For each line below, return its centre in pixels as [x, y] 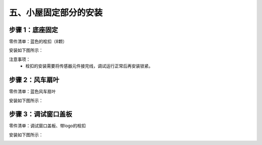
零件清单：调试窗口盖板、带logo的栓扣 [47, 126]
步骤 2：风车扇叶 [34, 80]
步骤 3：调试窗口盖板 [41, 114]
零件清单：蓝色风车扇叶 [32, 92]
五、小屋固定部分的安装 [56, 13]
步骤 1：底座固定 [33, 30]
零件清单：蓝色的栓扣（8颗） [38, 42]
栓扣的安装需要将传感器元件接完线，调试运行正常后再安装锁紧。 [89, 66]
